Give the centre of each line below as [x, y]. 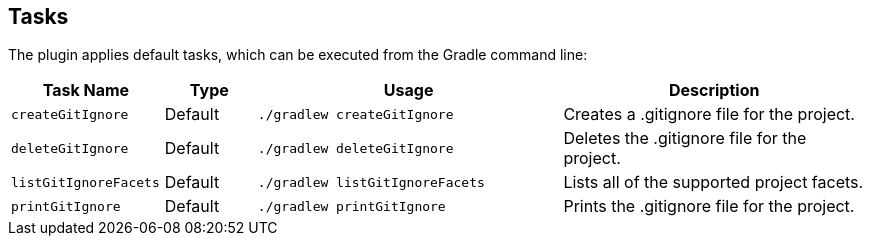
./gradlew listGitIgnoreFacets [371, 182]
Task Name [86, 90]
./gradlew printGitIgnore [351, 206]
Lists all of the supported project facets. [713, 182]
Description [714, 90]
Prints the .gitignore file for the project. [709, 206]
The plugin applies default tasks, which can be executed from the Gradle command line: [298, 55]
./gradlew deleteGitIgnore [355, 148]
